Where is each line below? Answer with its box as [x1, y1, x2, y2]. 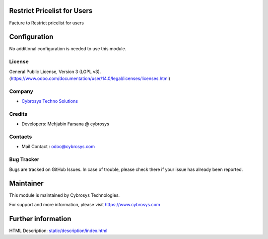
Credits [9, 110, 27, 117]
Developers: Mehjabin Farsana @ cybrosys [21, 121, 109, 127]
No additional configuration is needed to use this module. [9, 46, 127, 52]
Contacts [9, 133, 32, 140]
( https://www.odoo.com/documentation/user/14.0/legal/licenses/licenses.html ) [9, 75, 171, 81]
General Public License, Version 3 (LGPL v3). [9, 69, 101, 75]
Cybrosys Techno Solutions [21, 98, 78, 104]
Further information [9, 214, 71, 223]
